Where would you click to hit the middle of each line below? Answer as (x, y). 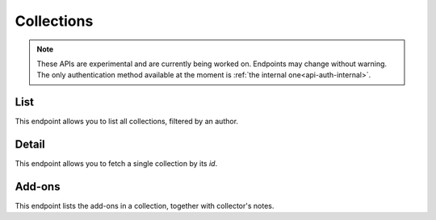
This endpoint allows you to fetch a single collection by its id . (116, 164)
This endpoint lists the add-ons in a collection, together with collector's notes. (145, 206)
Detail (30, 145)
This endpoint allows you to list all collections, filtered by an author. (126, 122)
